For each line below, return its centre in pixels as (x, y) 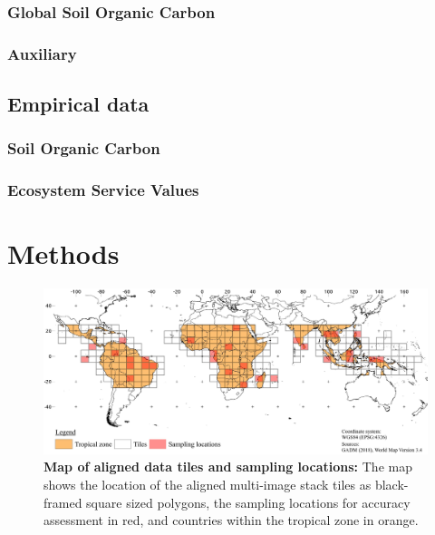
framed (63, 502)
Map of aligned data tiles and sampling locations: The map (228, 467)
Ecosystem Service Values (103, 190)
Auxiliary (42, 53)
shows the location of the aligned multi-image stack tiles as (208, 485)
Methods (63, 253)
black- (391, 485)
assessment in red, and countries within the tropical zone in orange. (231, 520)
